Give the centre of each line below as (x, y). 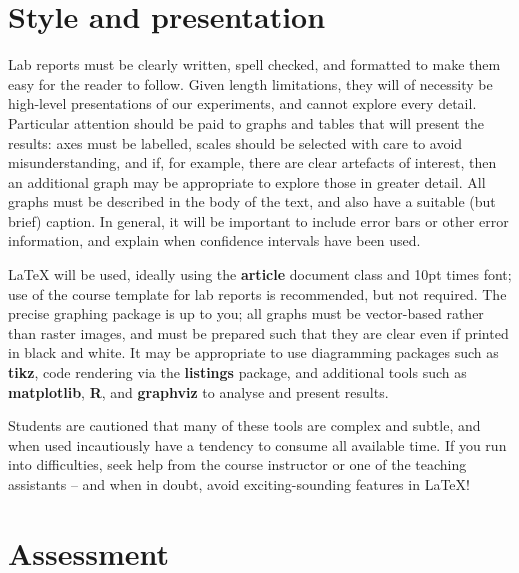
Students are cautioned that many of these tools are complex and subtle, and (244, 425)
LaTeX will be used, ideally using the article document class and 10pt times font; (260, 274)
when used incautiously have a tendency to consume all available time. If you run (257, 444)
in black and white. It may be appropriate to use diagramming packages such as (253, 352)
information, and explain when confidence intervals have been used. (214, 240)
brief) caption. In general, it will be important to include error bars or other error (258, 220)
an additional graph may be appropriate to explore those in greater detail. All (247, 181)
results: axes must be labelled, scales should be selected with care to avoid (235, 142)
